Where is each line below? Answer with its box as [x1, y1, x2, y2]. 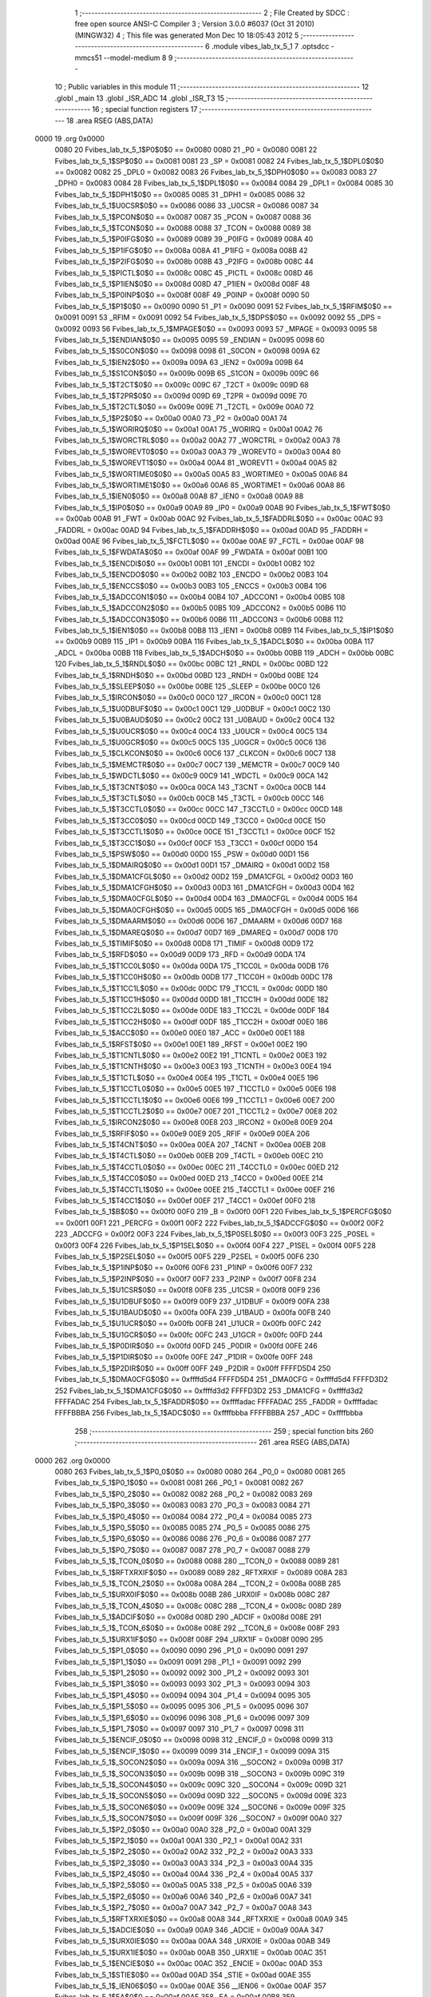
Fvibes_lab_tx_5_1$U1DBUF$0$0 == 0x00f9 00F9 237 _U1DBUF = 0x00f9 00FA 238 [54, 1296, 330, 1306]
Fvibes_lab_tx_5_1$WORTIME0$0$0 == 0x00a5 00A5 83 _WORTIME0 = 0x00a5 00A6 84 [54, 469, 348, 478]
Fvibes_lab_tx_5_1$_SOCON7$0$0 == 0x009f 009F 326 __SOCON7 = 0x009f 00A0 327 [54, 1813, 343, 1823]
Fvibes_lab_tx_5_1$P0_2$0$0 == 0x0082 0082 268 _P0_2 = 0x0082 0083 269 [54, 1489, 313, 1499]
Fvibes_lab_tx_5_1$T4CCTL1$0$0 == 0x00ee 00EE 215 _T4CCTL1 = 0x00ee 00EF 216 [54, 1185, 335, 1194]
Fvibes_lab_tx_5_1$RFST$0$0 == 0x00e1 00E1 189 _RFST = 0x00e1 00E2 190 [54, 1039, 307, 1049]
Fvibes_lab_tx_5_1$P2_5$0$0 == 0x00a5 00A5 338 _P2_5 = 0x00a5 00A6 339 [54, 1880, 313, 1890]
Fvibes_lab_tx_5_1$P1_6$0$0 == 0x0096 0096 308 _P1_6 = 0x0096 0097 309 [54, 1713, 310, 1722]
